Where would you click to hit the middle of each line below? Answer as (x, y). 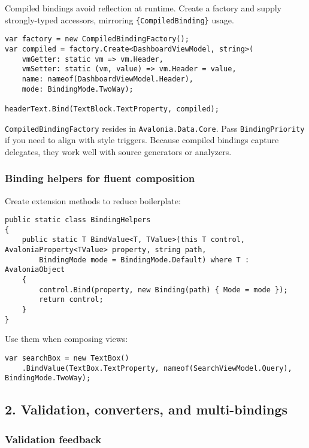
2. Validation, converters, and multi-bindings (146, 409)
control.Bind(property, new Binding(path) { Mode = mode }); (163, 290)
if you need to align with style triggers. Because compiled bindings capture (142, 140)
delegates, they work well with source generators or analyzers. (118, 151)
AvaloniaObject (35, 270)
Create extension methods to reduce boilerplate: (93, 200)
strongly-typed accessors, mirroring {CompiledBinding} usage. (119, 19)
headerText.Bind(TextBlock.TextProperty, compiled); (112, 109)
